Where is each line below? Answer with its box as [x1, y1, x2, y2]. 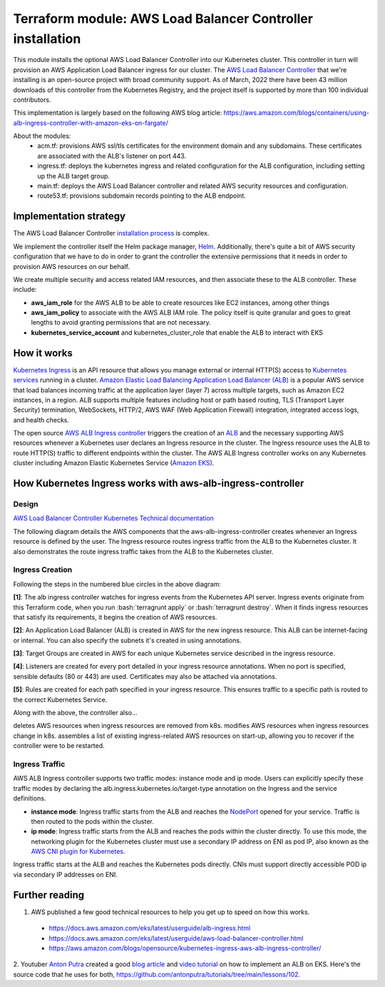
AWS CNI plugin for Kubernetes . [31, 847, 125, 856]
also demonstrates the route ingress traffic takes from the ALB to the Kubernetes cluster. [13, 547, 274, 556]
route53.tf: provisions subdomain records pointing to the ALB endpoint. [37, 191, 246, 200]
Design [13, 500, 38, 510]
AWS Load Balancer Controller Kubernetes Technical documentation [13, 514, 214, 522]
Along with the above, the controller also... [13, 709, 138, 717]
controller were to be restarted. [13, 741, 105, 750]
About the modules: [13, 132, 71, 141]
